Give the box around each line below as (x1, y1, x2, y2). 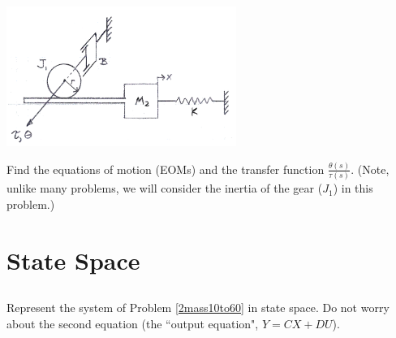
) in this (333, 180, 373, 197)
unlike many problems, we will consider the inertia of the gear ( (6, 180, 323, 197)
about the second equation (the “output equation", (6, 314, 259, 331)
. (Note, (351, 160, 390, 177)
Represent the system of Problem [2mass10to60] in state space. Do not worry (6, 299, 390, 316)
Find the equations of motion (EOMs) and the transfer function (6, 160, 325, 177)
